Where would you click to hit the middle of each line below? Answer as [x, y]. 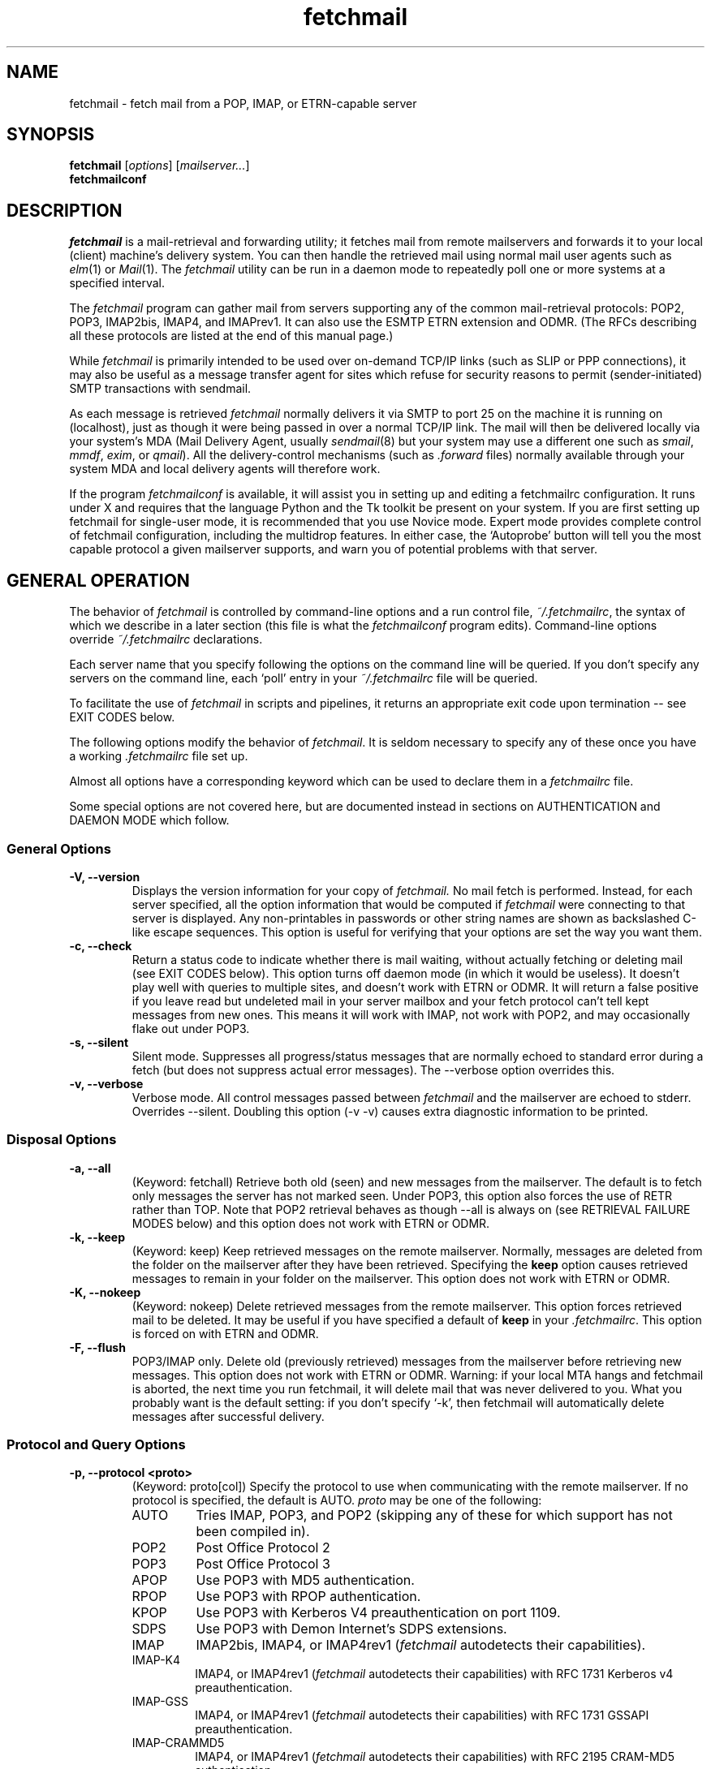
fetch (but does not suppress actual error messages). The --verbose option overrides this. [373, 1070]
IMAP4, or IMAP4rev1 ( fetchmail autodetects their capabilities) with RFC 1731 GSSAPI [422, 1715]
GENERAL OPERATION [98, 580]
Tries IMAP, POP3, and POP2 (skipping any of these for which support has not [434, 1515]
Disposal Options [62, 1140]
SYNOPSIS [51, 135]
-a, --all [90, 1168]
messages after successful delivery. [228, 1416]
